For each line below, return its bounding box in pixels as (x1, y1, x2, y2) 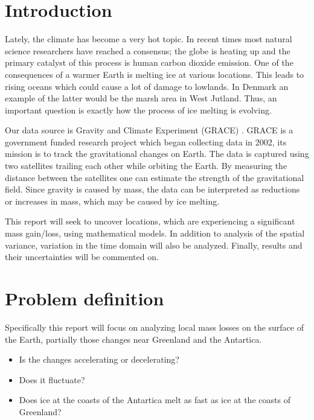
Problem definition (5, 286, 164, 310)
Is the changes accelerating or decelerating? (19, 353, 179, 366)
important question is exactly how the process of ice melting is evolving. (5, 103, 272, 116)
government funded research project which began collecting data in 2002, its (5, 135, 287, 148)
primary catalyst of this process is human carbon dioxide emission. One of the (5, 56, 293, 69)
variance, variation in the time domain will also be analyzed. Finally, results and (5, 238, 303, 251)
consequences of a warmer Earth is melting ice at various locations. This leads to (5, 68, 304, 80)
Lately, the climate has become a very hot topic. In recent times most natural (5, 33, 292, 45)
